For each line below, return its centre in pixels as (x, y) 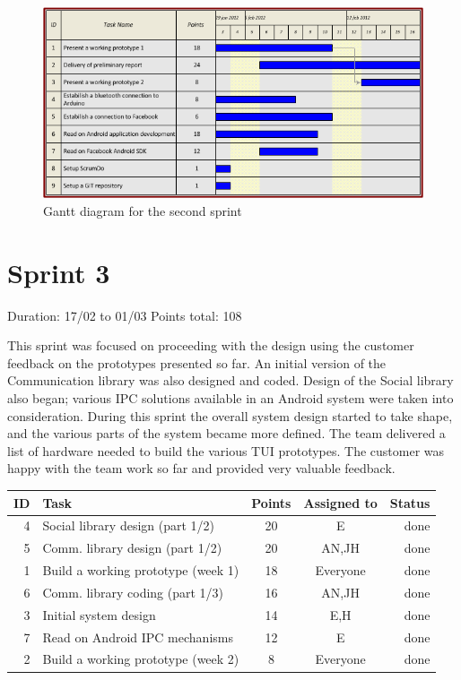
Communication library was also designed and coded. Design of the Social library (230, 380)
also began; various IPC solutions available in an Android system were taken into (230, 398)
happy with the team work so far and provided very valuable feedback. (201, 468)
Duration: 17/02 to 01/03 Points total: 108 (125, 315)
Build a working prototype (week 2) (141, 659)
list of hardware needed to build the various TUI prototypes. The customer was (226, 450)
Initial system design (99, 614)
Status (410, 502)
